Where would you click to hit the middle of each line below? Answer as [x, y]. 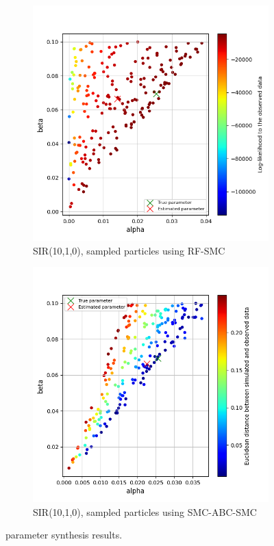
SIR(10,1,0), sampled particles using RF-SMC [129, 250]
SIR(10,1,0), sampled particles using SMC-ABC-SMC [145, 511]
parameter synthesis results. [64, 535]
